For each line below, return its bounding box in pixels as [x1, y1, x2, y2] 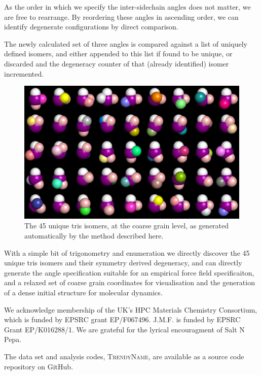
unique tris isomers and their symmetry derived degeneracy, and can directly [4, 257, 242, 268]
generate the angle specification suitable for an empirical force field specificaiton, [4, 267, 254, 278]
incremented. [4, 68, 44, 79]
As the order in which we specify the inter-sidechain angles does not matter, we [4, 2, 251, 12]
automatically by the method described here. [24, 230, 164, 241]
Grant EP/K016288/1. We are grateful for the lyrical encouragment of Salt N [4, 324, 245, 334]
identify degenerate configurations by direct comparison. [4, 21, 178, 32]
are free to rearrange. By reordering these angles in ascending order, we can [4, 11, 239, 22]
